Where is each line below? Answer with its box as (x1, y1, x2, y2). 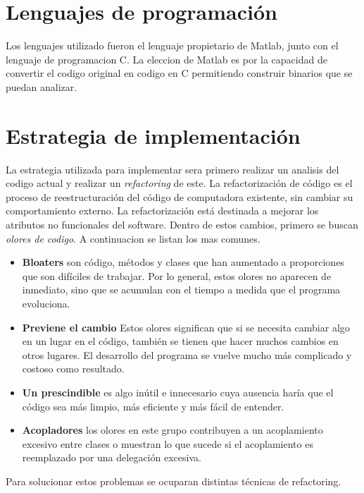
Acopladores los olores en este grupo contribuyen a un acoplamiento (22, 422, 323, 437)
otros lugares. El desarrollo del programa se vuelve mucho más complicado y (22, 347, 352, 362)
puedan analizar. (6, 79, 77, 94)
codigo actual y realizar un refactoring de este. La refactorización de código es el (6, 176, 353, 190)
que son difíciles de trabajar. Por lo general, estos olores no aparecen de (22, 268, 332, 283)
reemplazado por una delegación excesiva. (22, 450, 201, 465)
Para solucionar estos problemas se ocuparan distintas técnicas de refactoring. (6, 473, 341, 488)
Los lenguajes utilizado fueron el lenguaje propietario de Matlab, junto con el (6, 38, 339, 53)
